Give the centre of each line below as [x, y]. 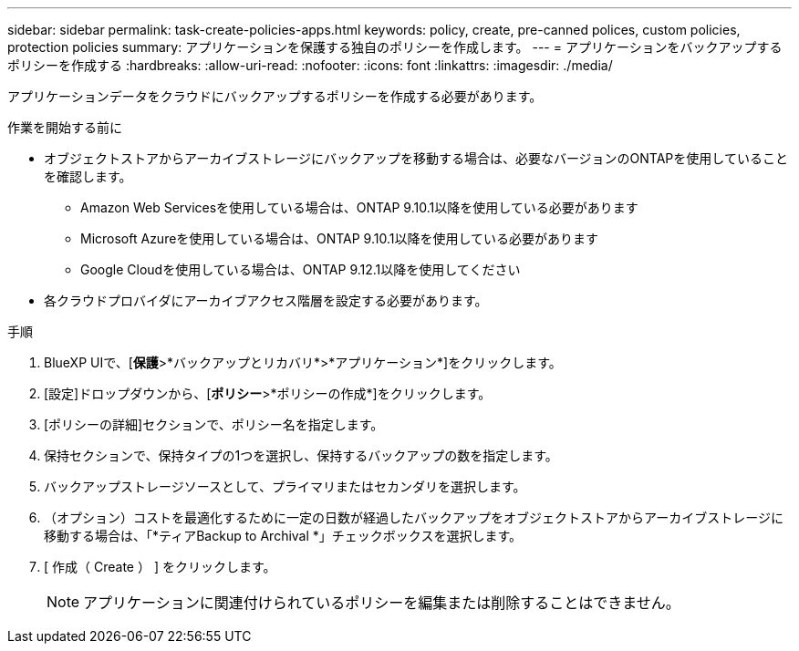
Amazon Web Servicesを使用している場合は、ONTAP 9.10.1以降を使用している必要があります [359, 207]
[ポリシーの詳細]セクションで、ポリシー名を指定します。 [214, 424]
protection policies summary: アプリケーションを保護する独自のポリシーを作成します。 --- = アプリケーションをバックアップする [395, 47]
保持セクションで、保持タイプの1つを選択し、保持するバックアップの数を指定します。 [301, 455]
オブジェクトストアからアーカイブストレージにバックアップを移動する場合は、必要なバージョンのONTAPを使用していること [416, 158]
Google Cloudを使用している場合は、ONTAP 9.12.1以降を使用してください [301, 269]
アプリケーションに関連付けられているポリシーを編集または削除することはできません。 [382, 603]
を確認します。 [88, 176]
